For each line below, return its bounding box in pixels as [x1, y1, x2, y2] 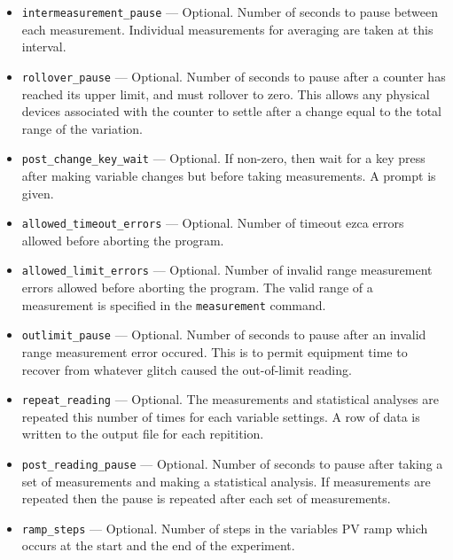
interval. [21, 37, 66, 56]
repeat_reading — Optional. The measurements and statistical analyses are [21, 390, 439, 408]
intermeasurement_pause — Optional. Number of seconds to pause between [21, 3, 439, 20]
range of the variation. [21, 119, 144, 137]
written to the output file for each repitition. [21, 424, 264, 443]
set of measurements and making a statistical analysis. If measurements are [21, 471, 431, 490]
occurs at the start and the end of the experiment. [21, 536, 295, 555]
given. [21, 183, 54, 202]
